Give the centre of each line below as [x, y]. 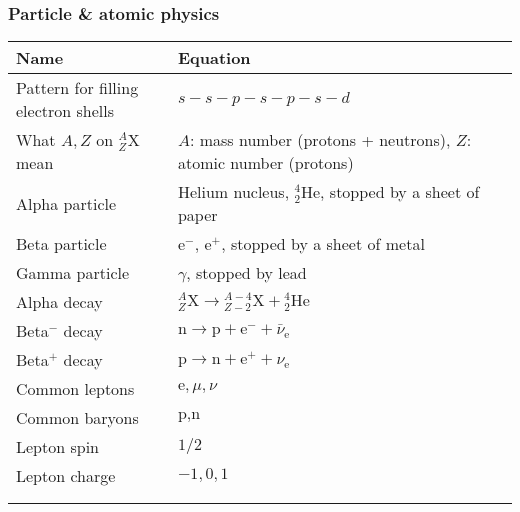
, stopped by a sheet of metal [323, 244]
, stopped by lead [246, 273]
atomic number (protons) [265, 163]
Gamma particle [73, 273]
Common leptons [75, 389]
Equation [214, 58]
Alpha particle [66, 203]
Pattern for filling [77, 88]
